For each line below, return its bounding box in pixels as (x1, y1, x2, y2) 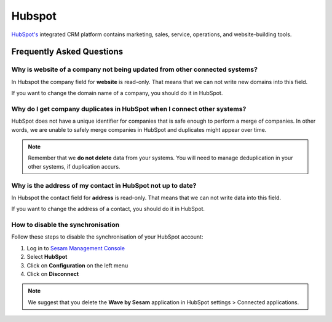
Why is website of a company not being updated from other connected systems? (11, 65, 258, 74)
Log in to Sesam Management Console (26, 244, 125, 251)
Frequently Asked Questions (11, 47, 124, 57)
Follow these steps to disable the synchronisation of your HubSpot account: (11, 233, 204, 240)
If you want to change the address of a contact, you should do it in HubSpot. (11, 205, 205, 213)
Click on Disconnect (26, 270, 79, 278)
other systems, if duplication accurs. (28, 163, 121, 170)
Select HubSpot (26, 253, 68, 261)
